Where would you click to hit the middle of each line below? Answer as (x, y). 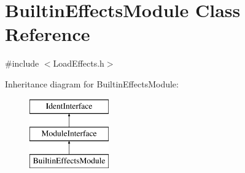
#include (22, 63)
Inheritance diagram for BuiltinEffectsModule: (92, 83)
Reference (48, 34)
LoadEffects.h (79, 63)
